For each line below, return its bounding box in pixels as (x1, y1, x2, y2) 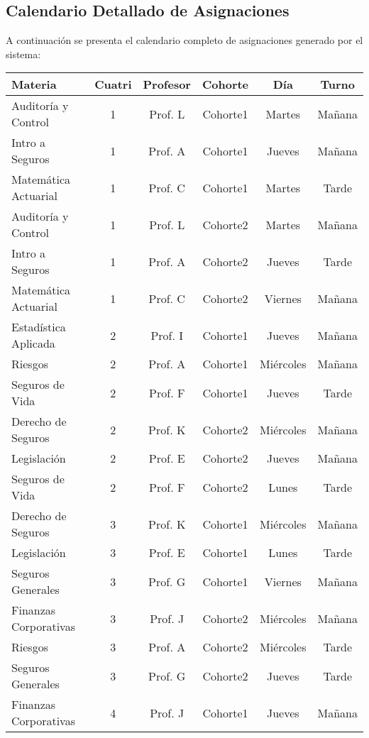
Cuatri (94, 76, 132, 93)
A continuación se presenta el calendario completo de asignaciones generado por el (6, 33, 363, 48)
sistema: (6, 46, 41, 61)
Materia (11, 76, 57, 93)
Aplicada (11, 335, 55, 352)
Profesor (143, 76, 191, 93)
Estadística (11, 319, 66, 336)
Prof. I (150, 326, 184, 343)
